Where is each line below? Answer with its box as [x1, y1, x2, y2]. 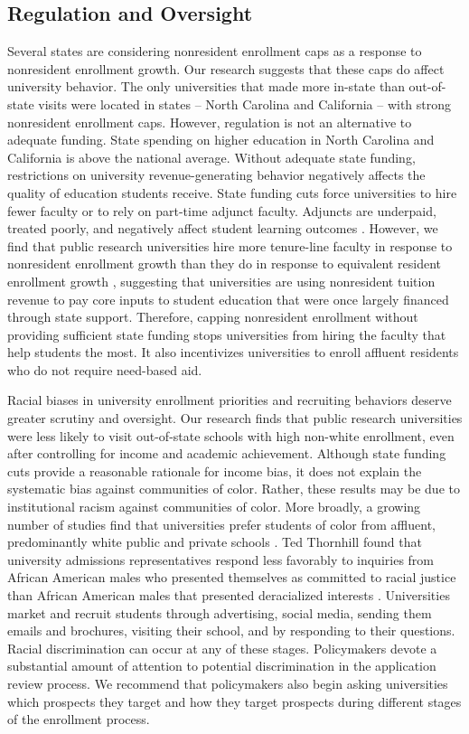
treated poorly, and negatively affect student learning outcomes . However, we [7, 219, 438, 238]
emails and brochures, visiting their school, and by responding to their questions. [7, 621, 455, 640]
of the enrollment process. [7, 710, 150, 729]
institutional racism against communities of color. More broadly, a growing [7, 497, 421, 516]
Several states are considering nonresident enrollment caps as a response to [7, 42, 422, 61]
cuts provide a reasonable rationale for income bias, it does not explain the [7, 461, 422, 480]
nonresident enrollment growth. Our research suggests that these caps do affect [7, 59, 445, 78]
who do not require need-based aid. [7, 360, 202, 379]
